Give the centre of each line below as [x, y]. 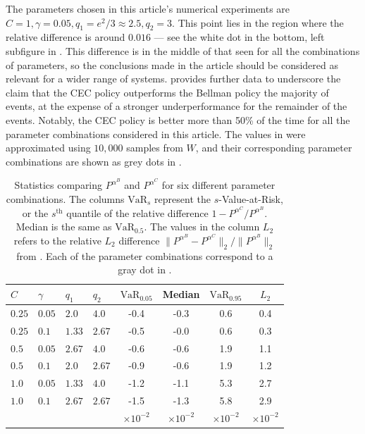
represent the [182, 198]
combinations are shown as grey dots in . [94, 161]
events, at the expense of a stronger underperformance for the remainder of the [177, 106]
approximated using [48, 148]
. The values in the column [202, 227]
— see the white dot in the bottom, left [239, 37]
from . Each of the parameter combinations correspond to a [145, 255]
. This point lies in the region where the [258, 22]
